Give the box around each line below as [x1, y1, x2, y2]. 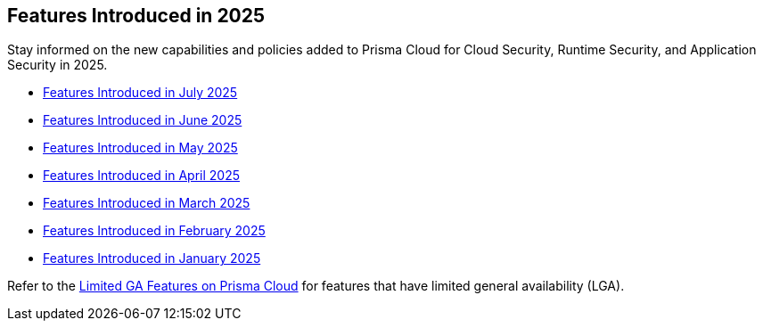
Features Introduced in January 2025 [43, 250, 261, 266]
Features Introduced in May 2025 [43, 140, 238, 156]
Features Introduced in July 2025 [43, 85, 238, 101]
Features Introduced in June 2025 [43, 112, 242, 128]
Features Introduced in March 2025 [43, 195, 250, 211]
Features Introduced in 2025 [7, 4, 266, 27]
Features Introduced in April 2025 [43, 168, 240, 184]
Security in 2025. [7, 57, 108, 73]
